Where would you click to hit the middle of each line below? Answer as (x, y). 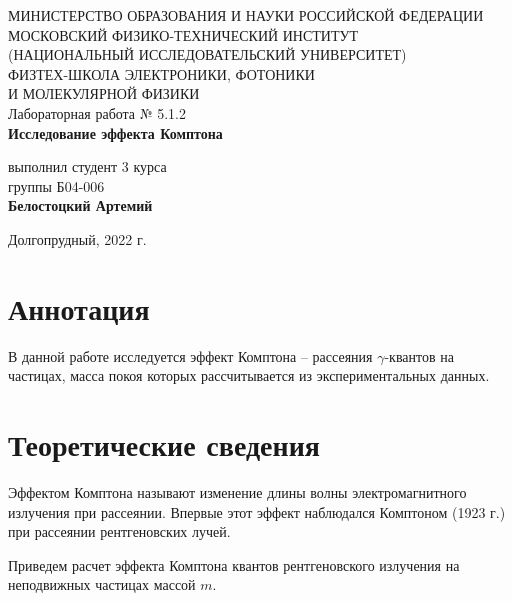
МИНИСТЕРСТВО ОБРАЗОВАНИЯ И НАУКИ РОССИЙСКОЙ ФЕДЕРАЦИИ (246, 15)
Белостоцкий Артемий (80, 205)
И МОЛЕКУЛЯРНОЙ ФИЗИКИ (104, 93)
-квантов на (419, 355)
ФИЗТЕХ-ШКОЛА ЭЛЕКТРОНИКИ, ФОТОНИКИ (161, 73)
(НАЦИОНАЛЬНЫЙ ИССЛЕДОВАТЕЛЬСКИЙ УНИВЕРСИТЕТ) (207, 54)
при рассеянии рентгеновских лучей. (119, 531)
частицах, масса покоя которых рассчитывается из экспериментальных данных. (249, 375)
